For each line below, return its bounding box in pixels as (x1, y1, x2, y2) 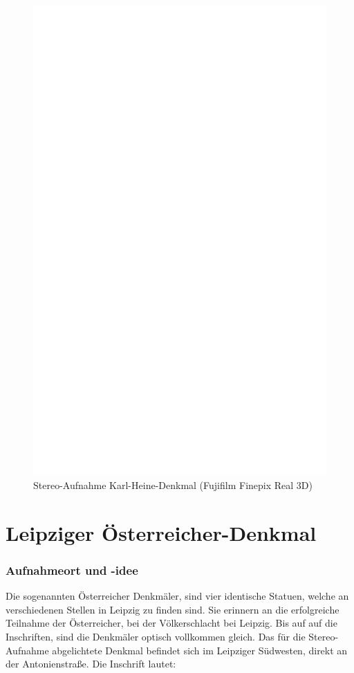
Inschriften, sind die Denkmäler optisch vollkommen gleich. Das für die (6, 629, 306, 644)
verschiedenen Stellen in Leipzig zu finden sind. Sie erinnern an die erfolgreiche (6, 602, 339, 616)
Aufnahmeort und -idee (6, 561, 138, 578)
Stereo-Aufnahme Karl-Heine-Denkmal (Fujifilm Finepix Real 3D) (33, 478, 313, 492)
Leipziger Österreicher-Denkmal (6, 518, 317, 546)
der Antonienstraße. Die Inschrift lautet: (6, 656, 176, 671)
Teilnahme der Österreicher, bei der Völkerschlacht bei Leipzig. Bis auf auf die (6, 616, 337, 630)
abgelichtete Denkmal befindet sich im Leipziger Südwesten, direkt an (52, 643, 348, 657)
